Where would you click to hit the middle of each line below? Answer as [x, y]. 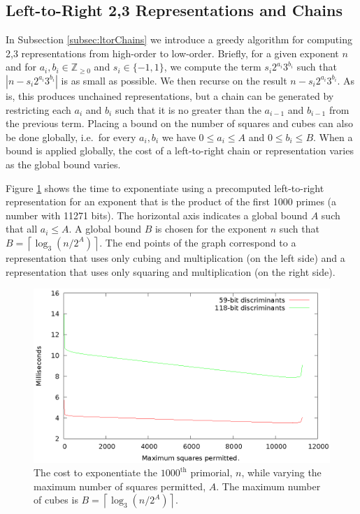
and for [21, 67]
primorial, [211, 472]
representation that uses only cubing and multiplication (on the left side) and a [175, 257]
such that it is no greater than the [188, 109]
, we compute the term [213, 67]
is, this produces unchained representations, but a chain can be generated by [170, 95]
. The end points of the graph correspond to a [198, 242]
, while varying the [281, 472]
